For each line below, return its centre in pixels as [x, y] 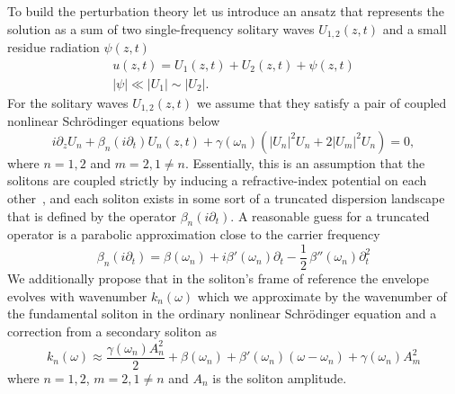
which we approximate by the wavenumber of [322, 295]
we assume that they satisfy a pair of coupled [321, 102]
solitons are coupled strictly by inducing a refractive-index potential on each [217, 180]
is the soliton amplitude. [280, 377]
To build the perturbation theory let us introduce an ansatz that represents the [226, 11]
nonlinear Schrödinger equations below [114, 121]
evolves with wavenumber [77, 295]
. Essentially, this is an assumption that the [305, 162]
